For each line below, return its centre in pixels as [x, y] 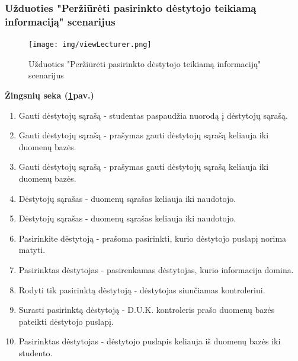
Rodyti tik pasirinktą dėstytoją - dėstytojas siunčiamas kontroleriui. [142, 289]
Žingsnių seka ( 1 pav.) [49, 95]
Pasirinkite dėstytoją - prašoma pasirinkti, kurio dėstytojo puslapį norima [153, 238]
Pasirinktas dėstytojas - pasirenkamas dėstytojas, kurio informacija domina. [156, 269]
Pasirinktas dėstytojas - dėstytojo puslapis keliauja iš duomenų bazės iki [150, 341]
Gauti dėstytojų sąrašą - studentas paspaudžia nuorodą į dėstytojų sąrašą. [153, 115]
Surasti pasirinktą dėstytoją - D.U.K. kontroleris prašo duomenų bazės [147, 310]
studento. [36, 352]
